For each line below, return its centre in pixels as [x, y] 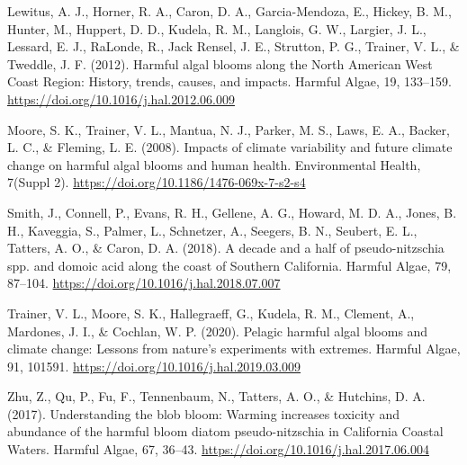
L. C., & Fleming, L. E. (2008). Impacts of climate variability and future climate [230, 147]
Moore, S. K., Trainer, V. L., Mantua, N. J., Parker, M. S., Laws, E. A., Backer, [229, 129]
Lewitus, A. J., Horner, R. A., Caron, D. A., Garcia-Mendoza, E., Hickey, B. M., [229, 11]
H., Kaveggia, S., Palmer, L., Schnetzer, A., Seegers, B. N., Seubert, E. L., [212, 230]
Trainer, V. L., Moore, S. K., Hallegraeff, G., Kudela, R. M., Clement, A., [211, 313]
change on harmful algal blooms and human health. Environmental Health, [214, 164]
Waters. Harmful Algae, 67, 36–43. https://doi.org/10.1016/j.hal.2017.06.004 [218, 449]
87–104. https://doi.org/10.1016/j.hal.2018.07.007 [144, 283]
